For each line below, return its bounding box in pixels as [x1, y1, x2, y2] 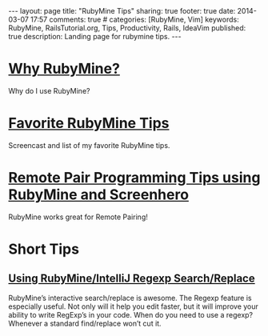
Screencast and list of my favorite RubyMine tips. [8, 140, 170, 150]
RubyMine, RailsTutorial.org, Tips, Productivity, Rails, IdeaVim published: [8, 23, 246, 33]
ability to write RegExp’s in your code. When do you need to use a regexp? [8, 310, 254, 319]
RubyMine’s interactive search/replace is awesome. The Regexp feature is [8, 293, 252, 302]
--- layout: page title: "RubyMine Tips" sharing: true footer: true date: [8, 6, 236, 15]
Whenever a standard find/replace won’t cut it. [8, 318, 162, 328]
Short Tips [8, 240, 80, 258]
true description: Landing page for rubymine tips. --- [8, 32, 182, 41]
